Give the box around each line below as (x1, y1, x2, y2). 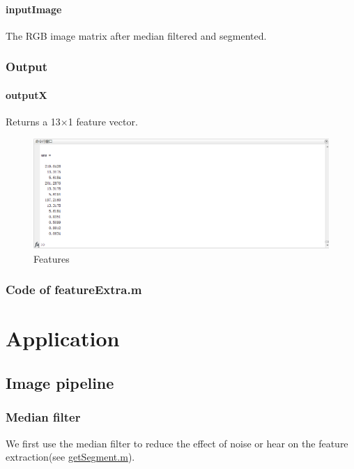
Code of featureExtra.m (6, 281, 142, 298)
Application (6, 324, 120, 353)
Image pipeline (6, 372, 114, 393)
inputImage (6, 1, 62, 16)
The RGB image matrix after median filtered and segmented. (6, 28, 267, 43)
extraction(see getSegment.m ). (6, 449, 135, 464)
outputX (6, 87, 47, 102)
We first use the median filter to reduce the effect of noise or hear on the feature (6, 436, 348, 450)
